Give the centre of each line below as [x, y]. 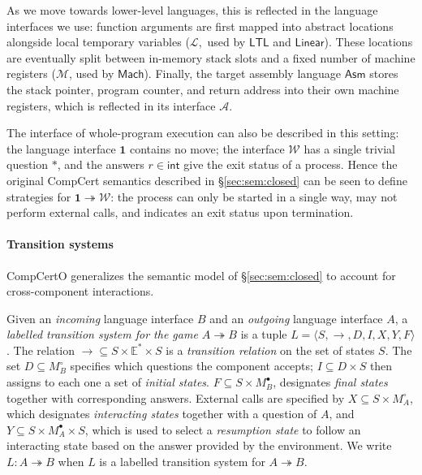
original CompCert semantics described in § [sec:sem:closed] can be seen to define [207, 180]
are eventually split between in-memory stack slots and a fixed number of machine [211, 57]
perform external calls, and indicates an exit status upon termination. [180, 212]
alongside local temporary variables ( [98, 42]
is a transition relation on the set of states [270, 350]
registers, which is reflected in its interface [111, 105]
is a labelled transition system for [182, 462]
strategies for [39, 196]
